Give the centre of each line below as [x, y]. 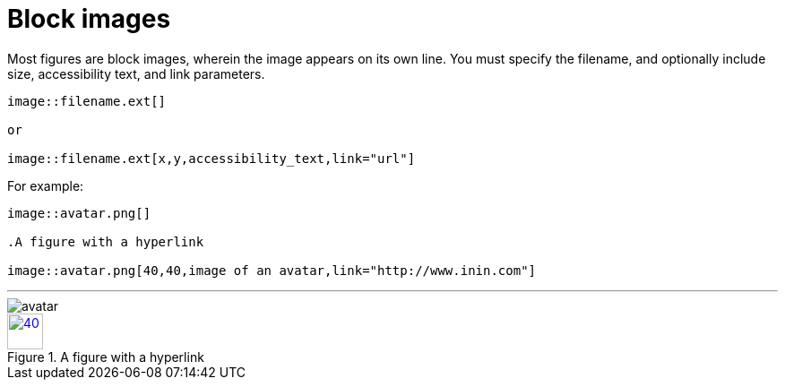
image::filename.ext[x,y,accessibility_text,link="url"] [211, 158]
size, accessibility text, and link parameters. [136, 73]
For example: [46, 185]
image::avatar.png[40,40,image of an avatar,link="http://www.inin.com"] [272, 270]
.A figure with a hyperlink [106, 241]
